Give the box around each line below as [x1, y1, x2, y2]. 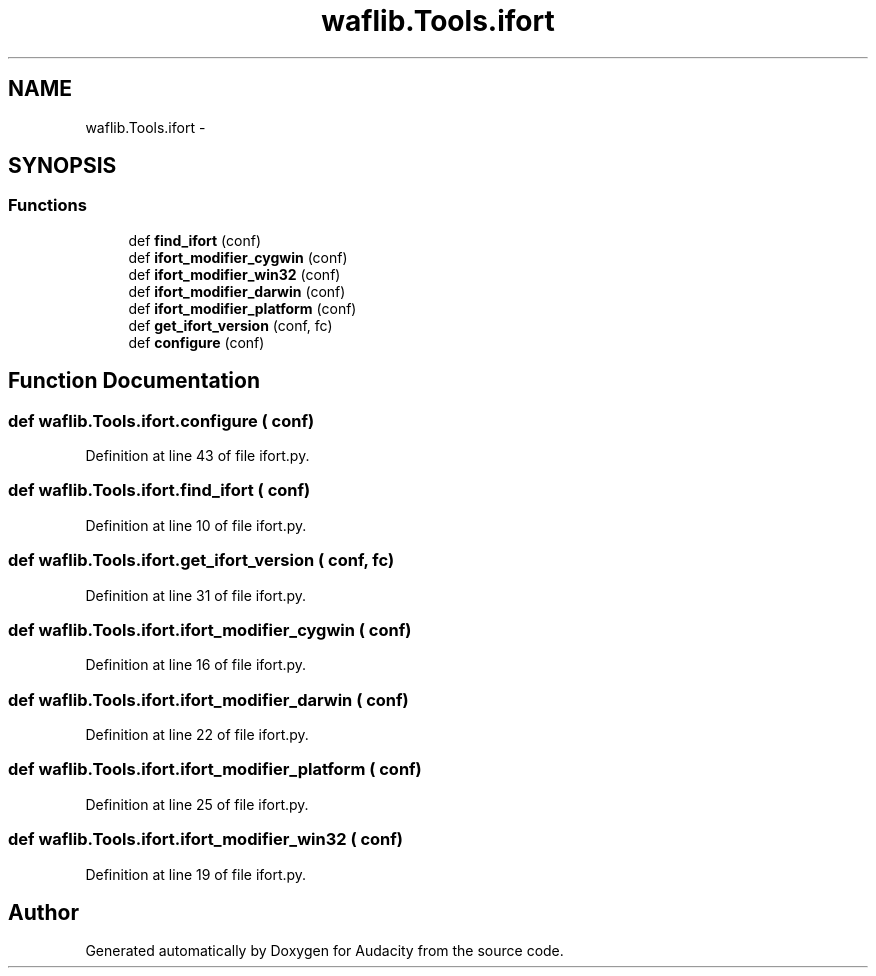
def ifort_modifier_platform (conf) [128, 299, 357, 317]
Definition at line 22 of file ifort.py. [85, 726, 309, 744]
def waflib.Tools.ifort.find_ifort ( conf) [8, 480, 311, 501]
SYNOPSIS [8, 153, 117, 179]
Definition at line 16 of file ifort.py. [85, 656, 307, 674]
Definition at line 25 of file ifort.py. [85, 795, 309, 813]
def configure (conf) [128, 333, 265, 351]
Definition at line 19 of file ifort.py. [85, 865, 307, 883]
